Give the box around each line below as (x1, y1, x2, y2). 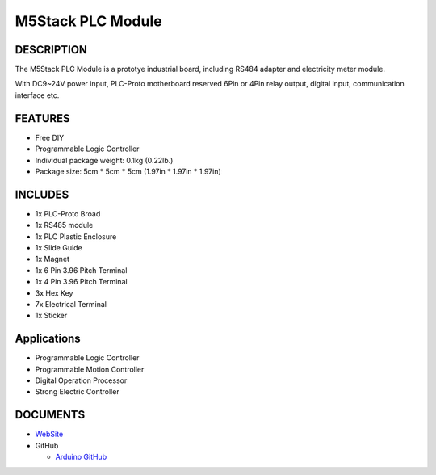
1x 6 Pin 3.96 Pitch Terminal (35, 265, 128, 275)
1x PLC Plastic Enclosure (35, 231, 117, 242)
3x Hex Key (35, 288, 73, 298)
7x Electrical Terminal (35, 299, 107, 309)
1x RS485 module (35, 221, 94, 230)
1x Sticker (35, 311, 68, 321)
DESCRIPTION (15, 43, 88, 57)
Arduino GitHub (55, 452, 107, 462)
